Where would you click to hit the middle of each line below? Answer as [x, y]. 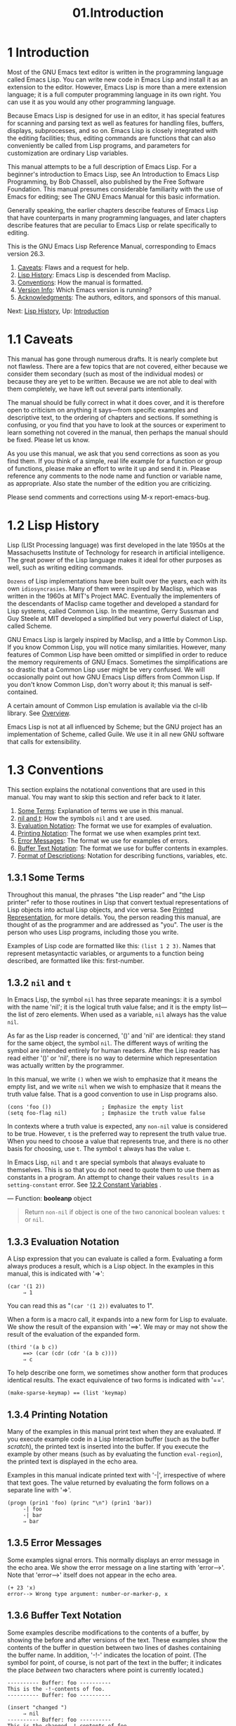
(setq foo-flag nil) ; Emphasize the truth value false [106, 1114]
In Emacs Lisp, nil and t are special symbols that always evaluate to [106, 1162]
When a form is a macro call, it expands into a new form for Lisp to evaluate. [117, 1319]
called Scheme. [30, 626]
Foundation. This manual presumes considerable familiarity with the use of [115, 189]
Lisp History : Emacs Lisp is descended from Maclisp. [94, 275]
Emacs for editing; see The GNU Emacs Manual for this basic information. [114, 196]
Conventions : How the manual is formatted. [80, 282]
